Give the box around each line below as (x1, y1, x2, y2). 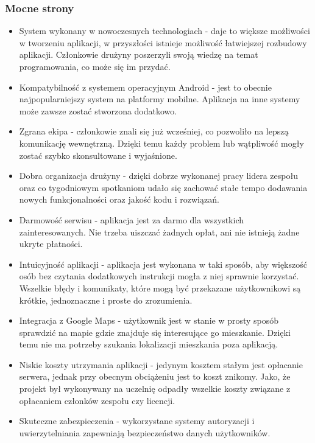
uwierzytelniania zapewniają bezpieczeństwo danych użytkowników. (19, 426, 271, 439)
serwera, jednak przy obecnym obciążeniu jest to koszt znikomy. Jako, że (19, 370, 291, 383)
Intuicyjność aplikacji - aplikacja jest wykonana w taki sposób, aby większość (19, 257, 307, 270)
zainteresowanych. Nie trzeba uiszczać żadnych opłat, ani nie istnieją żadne (19, 225, 300, 238)
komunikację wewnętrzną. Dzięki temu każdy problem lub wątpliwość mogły (19, 136, 304, 149)
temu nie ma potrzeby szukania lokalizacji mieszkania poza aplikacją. (19, 338, 278, 351)
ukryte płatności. (19, 237, 83, 250)
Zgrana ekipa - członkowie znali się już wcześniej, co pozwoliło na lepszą (19, 125, 289, 138)
